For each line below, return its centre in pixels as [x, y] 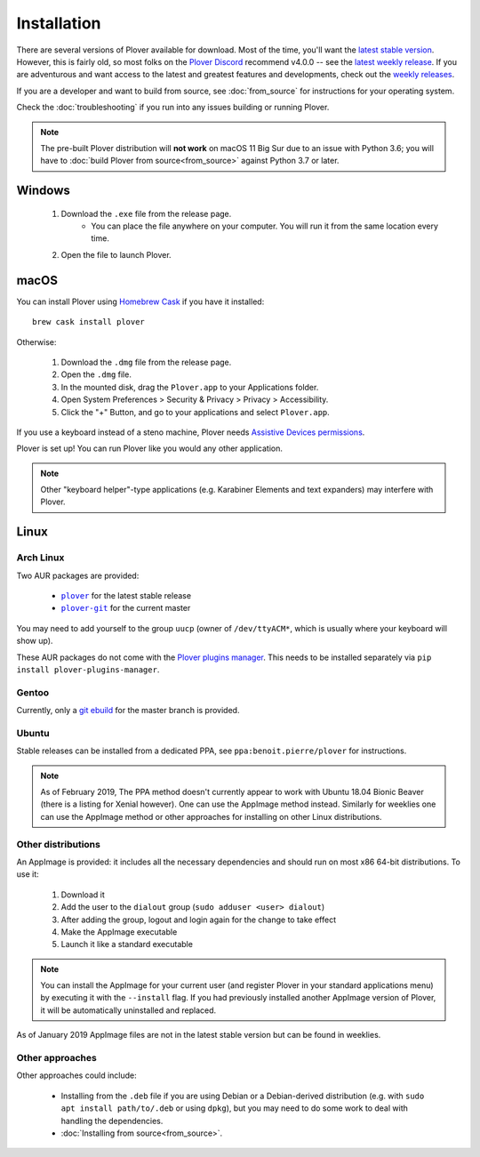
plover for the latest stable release [126, 595]
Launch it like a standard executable [127, 944]
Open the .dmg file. [96, 374]
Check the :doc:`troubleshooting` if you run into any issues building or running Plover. [173, 108]
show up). [35, 641]
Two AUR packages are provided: [78, 575]
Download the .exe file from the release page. [146, 213]
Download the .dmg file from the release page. [146, 362]
